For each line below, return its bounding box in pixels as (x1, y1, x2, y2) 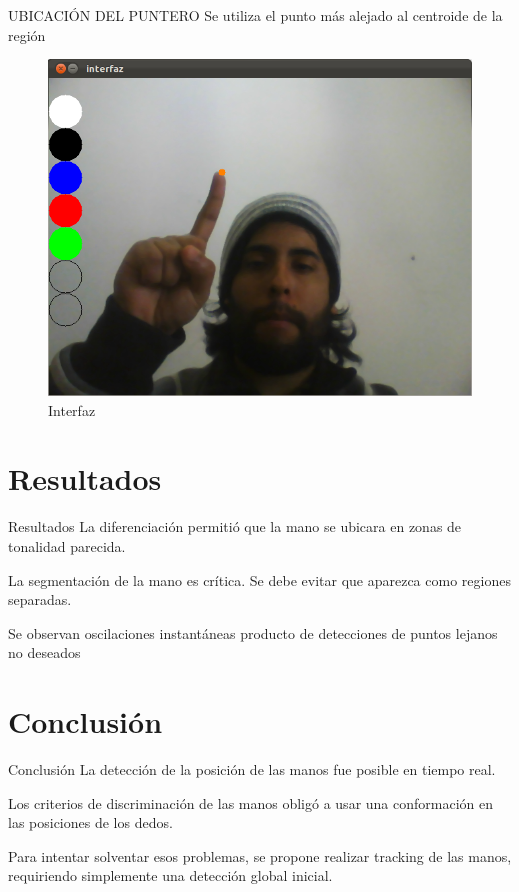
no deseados (8, 642, 81, 663)
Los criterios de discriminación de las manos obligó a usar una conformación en (8, 792, 493, 813)
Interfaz (48, 399, 96, 420)
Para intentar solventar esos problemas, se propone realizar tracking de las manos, (8, 845, 512, 866)
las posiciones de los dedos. (8, 812, 173, 833)
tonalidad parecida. (8, 535, 126, 556)
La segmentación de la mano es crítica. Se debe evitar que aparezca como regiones (8, 569, 511, 590)
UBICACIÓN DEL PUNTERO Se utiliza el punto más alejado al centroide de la (8, 5, 503, 25)
